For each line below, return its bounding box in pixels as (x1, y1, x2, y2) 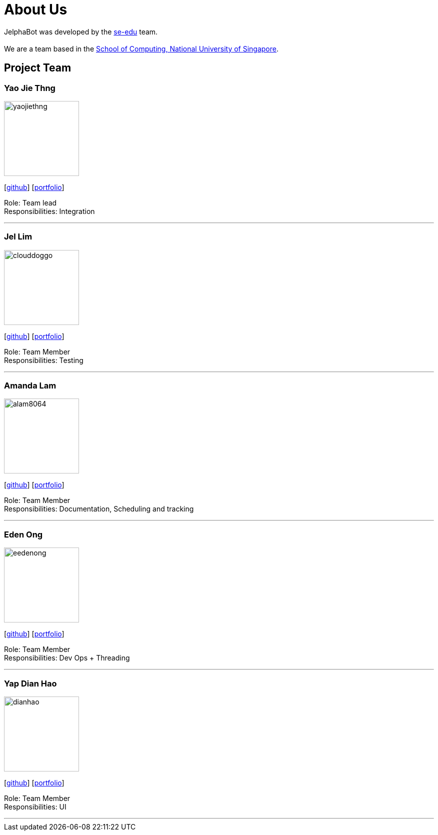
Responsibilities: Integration (4, 206, 95, 215)
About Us (4, 1, 67, 18)
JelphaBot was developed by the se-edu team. (4, 27, 158, 36)
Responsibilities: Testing (4, 355, 83, 364)
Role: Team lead (4, 198, 57, 207)
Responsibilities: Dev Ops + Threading (4, 653, 130, 662)
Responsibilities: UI (4, 802, 66, 811)
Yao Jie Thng (4, 82, 55, 93)
